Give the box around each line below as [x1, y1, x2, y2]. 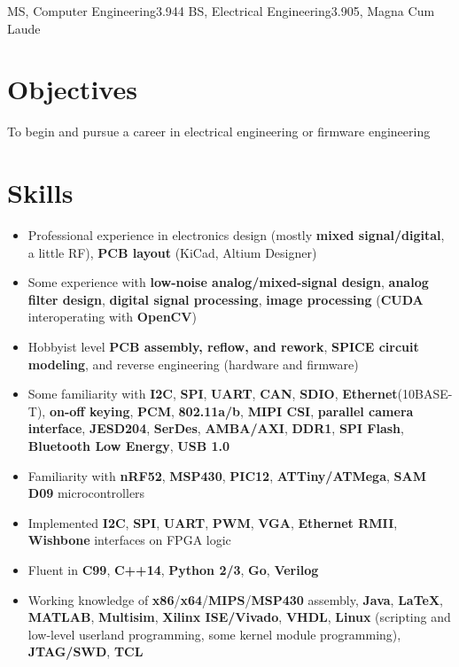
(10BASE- [397, 384, 453, 403]
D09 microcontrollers [27, 484, 145, 502]
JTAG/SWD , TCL [27, 642, 144, 661]
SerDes [153, 419, 198, 438]
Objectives [7, 71, 137, 107]
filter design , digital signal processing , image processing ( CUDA [27, 290, 424, 308]
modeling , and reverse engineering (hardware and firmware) [27, 354, 359, 373]
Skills [7, 175, 74, 211]
